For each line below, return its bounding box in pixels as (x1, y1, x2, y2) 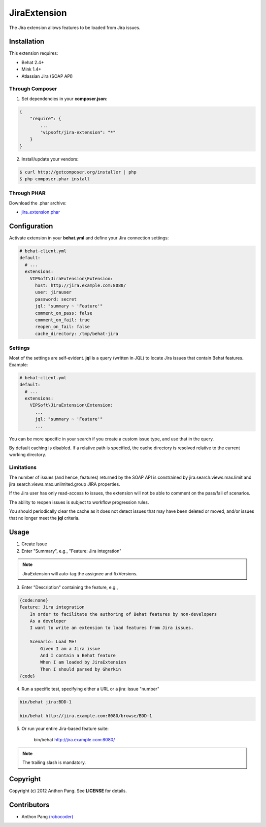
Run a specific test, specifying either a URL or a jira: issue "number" (21, 686, 160, 692)
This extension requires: (9, 50, 59, 56)
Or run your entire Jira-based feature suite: (21, 726, 109, 731)
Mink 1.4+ (21, 66, 41, 72)
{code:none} (19, 597, 49, 603)
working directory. (9, 452, 46, 458)
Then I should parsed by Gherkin (40, 666, 121, 672)
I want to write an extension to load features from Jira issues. (30, 625, 194, 630)
